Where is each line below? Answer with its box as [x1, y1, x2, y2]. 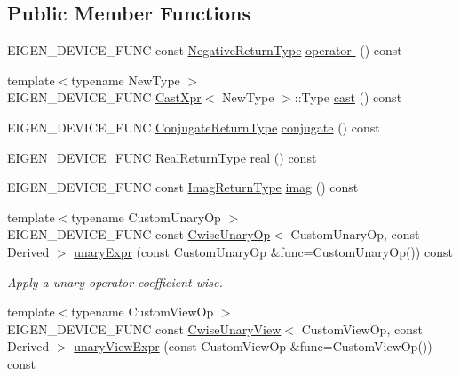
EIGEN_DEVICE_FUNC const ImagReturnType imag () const [7, 178, 359, 196]
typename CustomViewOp [71, 302, 214, 321]
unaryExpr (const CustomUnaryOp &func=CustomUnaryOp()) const [74, 242, 453, 260]
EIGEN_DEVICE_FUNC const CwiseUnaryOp [7, 225, 271, 244]
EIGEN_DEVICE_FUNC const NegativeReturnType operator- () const [7, 41, 402, 60]
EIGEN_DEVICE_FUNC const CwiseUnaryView [7, 319, 282, 338]
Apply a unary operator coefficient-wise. [7, 272, 223, 291]
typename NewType [71, 70, 180, 89]
